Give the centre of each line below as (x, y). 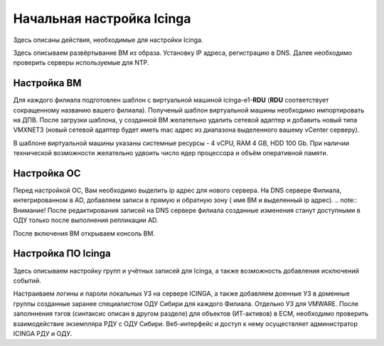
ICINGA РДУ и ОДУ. (43, 333)
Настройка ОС (47, 173)
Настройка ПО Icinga (62, 254)
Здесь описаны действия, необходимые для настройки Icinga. (108, 40)
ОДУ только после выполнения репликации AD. (86, 220)
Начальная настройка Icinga (102, 19)
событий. (27, 281)
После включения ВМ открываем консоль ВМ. (84, 233)
